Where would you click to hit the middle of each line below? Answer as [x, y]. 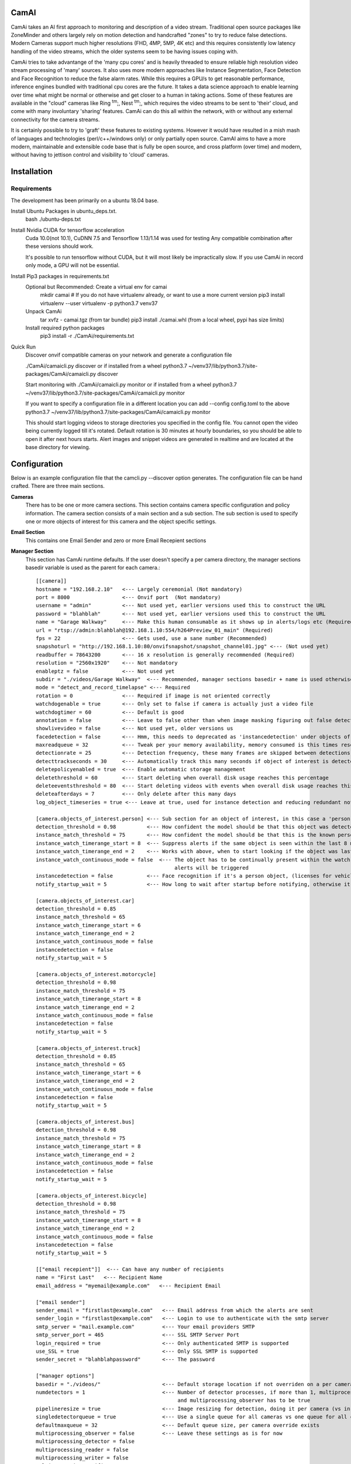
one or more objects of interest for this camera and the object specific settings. [121, 521]
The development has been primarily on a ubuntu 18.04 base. [85, 200]
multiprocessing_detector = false [85, 1441]
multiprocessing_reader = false [82, 1450]
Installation [32, 172]
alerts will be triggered [211, 868]
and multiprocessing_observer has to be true [244, 1400]
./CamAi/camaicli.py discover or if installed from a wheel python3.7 [106, 365]
